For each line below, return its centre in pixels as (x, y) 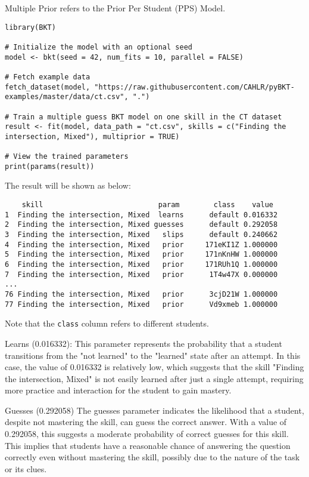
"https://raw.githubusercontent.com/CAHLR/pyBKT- (194, 87)
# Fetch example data (48, 77)
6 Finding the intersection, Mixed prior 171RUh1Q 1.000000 (141, 264)
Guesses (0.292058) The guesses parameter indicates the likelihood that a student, (154, 410)
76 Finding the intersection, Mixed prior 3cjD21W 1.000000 (141, 294)
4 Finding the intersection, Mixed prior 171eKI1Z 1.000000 (141, 244)
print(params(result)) (50, 166)
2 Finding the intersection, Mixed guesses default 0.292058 (141, 225)
